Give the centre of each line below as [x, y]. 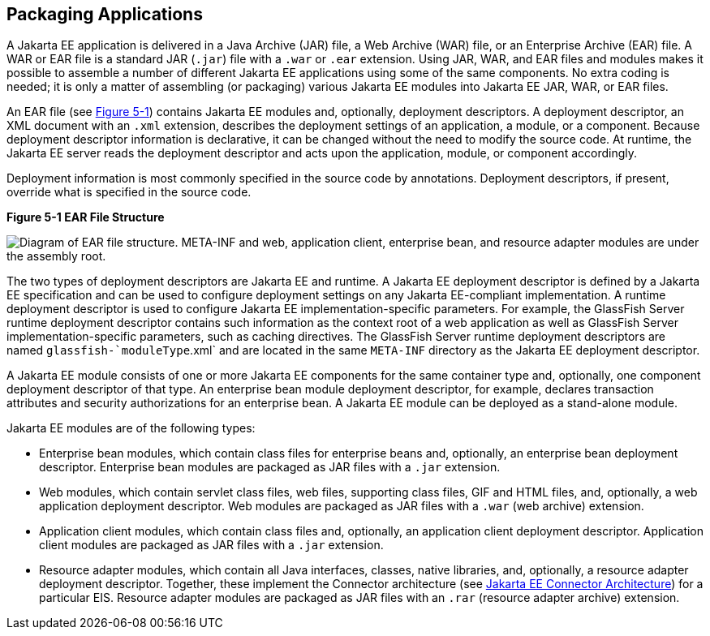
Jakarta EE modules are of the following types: [131, 428]
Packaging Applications [105, 14]
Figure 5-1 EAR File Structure [86, 217]
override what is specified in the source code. [129, 192]
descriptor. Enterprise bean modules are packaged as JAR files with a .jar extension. [270, 467]
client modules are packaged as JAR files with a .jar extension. [211, 545]
